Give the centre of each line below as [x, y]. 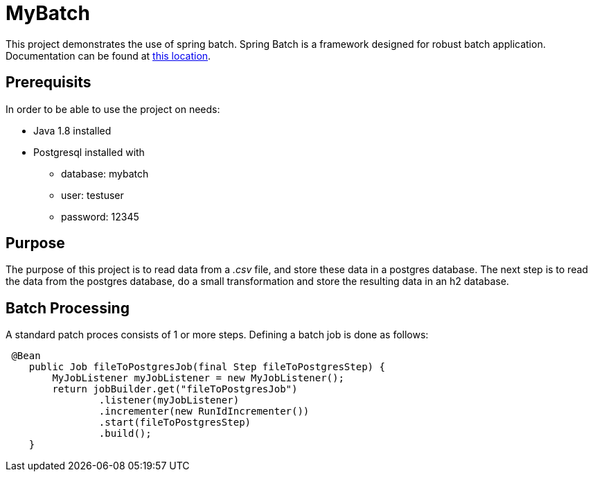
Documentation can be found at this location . [108, 55]
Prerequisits [48, 83]
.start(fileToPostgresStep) [175, 423]
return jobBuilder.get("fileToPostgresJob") [175, 389]
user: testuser [92, 195]
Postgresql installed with [89, 152]
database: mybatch [105, 173]
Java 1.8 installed [72, 130]
